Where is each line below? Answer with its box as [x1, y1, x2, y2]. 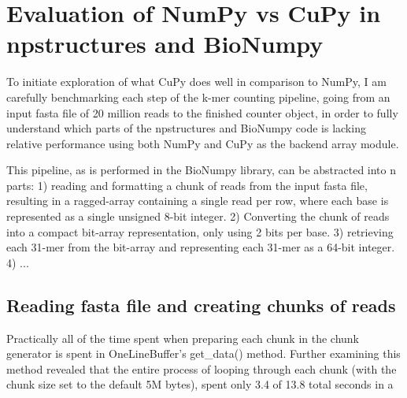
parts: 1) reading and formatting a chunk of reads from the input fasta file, [6, 177, 368, 193]
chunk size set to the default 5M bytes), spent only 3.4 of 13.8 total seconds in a [6, 376, 394, 392]
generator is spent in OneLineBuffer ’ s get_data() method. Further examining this [6, 345, 401, 362]
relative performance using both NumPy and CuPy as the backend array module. [6, 135, 399, 151]
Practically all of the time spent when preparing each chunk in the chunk [6, 329, 360, 346]
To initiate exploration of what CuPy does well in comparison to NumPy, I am [6, 73, 387, 90]
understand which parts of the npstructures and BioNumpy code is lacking [6, 120, 366, 136]
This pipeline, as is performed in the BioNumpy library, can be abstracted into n [6, 162, 397, 178]
